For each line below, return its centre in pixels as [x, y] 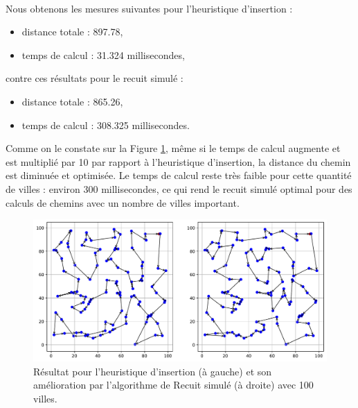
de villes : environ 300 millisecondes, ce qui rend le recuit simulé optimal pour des [179, 188]
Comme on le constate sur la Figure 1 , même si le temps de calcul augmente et [173, 148]
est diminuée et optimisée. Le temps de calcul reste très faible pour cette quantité [179, 175]
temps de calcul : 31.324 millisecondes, [103, 54]
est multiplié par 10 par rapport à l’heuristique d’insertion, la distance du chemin [178, 161]
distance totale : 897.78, [72, 32]
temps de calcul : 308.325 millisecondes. [106, 125]
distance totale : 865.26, [72, 101]
